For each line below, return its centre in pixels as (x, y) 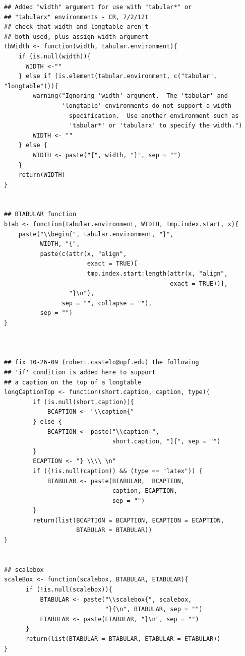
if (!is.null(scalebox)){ (69, 590)
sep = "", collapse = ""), (107, 303)
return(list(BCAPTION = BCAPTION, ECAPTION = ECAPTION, (129, 520)
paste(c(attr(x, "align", (83, 254)
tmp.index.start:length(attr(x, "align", (157, 274)
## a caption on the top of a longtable (73, 382)
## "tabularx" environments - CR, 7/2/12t (76, 17)
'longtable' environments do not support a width (147, 106)
